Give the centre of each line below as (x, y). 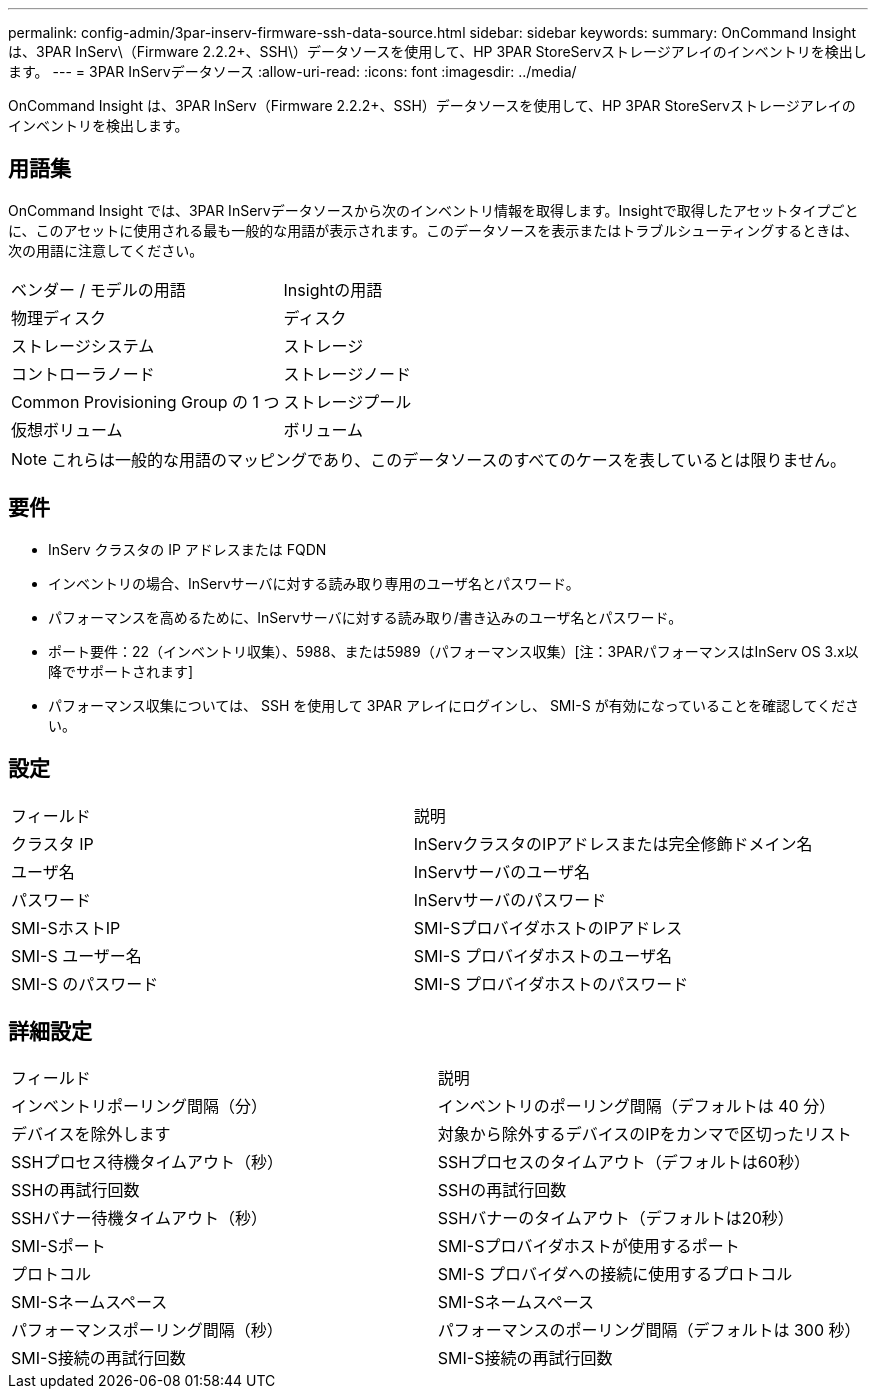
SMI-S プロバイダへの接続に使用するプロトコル (615, 1274)
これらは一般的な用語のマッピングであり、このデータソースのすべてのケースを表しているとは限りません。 (448, 459)
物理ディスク (58, 317)
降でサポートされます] (121, 671)
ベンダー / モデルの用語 (98, 289)
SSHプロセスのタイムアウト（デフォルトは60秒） (623, 1162)
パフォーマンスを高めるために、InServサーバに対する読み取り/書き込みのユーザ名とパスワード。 (365, 617)
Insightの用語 (333, 289)
